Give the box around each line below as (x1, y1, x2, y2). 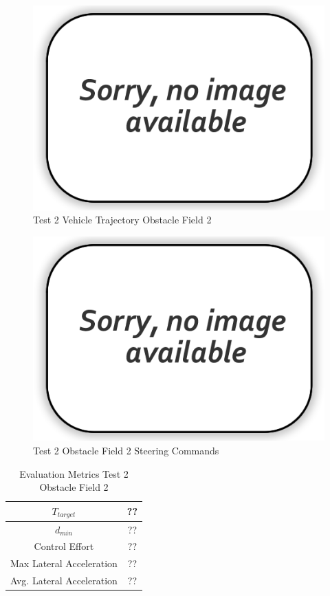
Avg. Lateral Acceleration (10, 573, 118, 588)
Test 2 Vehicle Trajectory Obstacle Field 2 (33, 212, 212, 227)
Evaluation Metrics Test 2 (19, 466, 129, 481)
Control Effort (34, 539, 94, 553)
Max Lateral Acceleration (10, 556, 118, 571)
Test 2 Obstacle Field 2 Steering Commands (33, 443, 219, 458)
